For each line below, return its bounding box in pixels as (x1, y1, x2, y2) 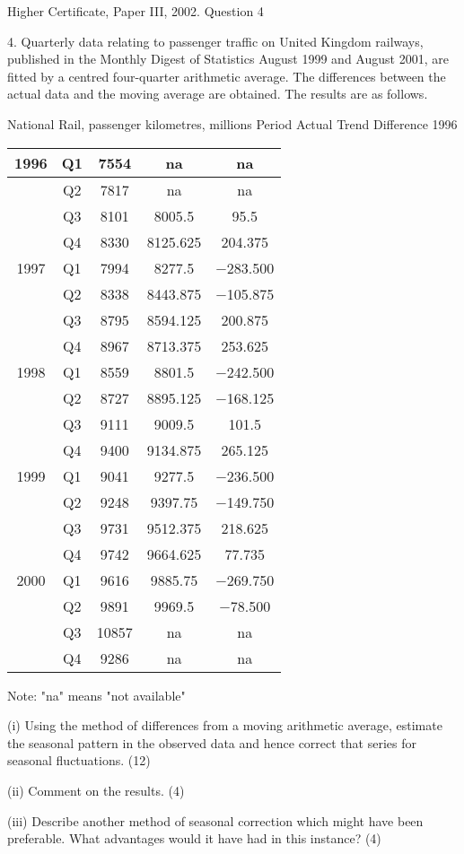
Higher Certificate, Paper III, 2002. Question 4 (7, 2, 264, 20)
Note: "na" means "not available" (7, 685, 186, 704)
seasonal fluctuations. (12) (7, 751, 151, 770)
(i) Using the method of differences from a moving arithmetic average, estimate (7, 716, 442, 735)
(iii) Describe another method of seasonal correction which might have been (7, 811, 424, 830)
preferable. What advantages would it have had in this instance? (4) (7, 829, 381, 848)
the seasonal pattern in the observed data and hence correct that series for (7, 733, 416, 752)
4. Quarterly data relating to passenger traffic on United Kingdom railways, (7, 31, 424, 50)
